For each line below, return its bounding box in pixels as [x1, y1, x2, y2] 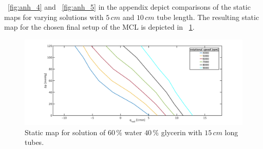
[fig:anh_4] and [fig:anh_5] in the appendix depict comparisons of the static [8, 2, 251, 12]
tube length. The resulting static [157, 11, 259, 22]
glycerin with [161, 126, 202, 137]
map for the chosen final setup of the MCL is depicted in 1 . [4, 22, 195, 32]
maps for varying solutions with [4, 11, 104, 22]
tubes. [25, 137, 44, 147]
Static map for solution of [25, 126, 106, 137]
